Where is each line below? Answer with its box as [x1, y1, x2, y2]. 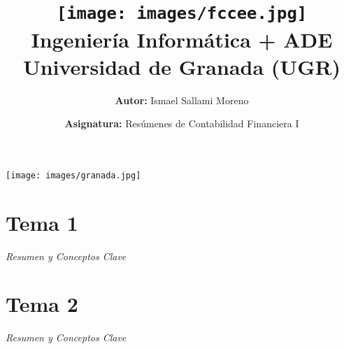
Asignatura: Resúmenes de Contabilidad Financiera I [64, 116, 299, 131]
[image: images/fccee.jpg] [56, 3, 308, 24]
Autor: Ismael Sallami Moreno [115, 92, 249, 107]
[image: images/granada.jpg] [6, 170, 141, 180]
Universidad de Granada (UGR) [22, 52, 341, 80]
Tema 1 [6, 208, 78, 236]
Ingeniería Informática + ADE [31, 24, 333, 53]
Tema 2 [6, 290, 78, 318]
